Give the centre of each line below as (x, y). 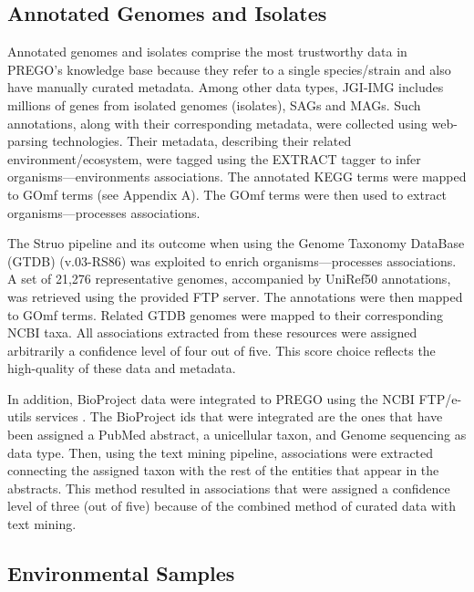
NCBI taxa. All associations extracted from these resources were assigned (212, 332)
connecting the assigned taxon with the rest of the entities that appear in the (223, 470)
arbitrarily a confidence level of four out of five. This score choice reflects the (222, 350)
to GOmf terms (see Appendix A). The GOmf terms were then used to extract (227, 194)
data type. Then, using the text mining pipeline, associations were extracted (221, 452)
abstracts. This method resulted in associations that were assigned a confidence (229, 488)
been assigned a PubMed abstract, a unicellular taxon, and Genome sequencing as (237, 435)
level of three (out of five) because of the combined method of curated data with (232, 506)
